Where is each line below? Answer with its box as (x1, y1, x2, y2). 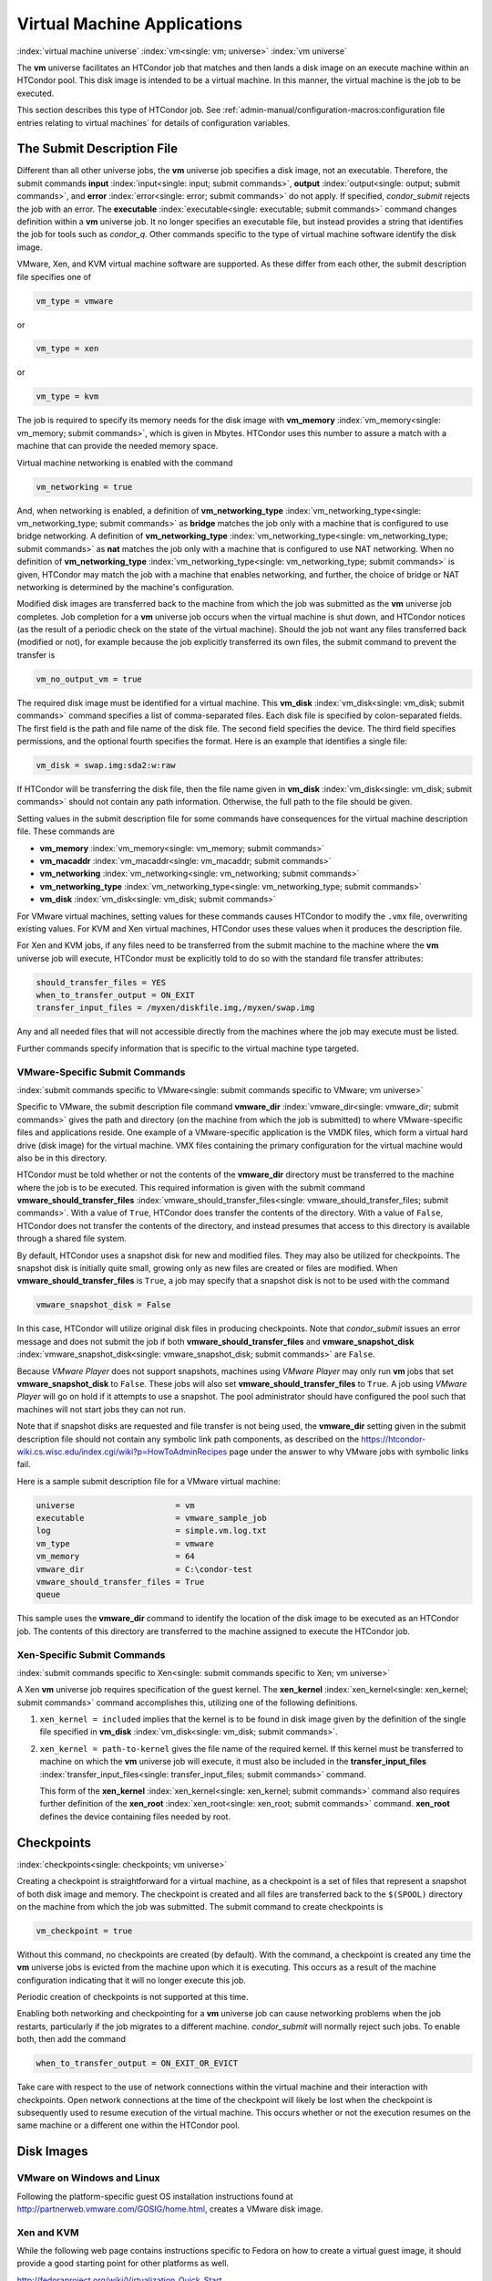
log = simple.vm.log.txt (36, 1526, 268, 1536)
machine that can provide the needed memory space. (16, 441, 219, 452)
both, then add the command (16, 2034, 127, 2045)
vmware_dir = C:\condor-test (36, 1564, 252, 1574)
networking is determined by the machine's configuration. (16, 581, 234, 592)
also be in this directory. (16, 1152, 108, 1163)
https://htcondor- (361, 1433, 426, 1444)
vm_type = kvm (36, 391, 99, 401)
